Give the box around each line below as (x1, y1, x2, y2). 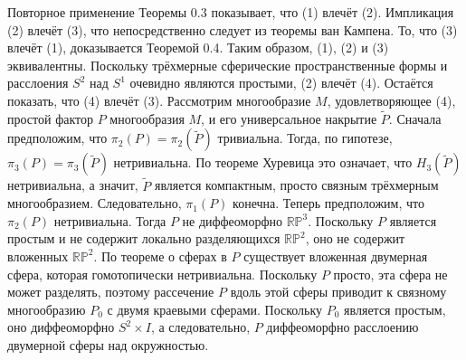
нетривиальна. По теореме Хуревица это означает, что (113, 153, 413, 172)
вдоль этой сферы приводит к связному (230, 282, 447, 301)
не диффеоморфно (182, 211, 282, 230)
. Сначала (388, 109, 442, 128)
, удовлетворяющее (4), (327, 90, 456, 109)
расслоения (7, 73, 69, 92)
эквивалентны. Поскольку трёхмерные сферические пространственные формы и (7, 55, 448, 74)
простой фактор (7, 109, 93, 128)
